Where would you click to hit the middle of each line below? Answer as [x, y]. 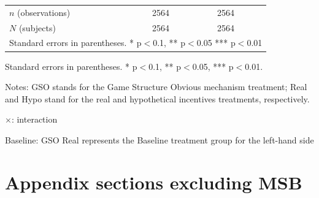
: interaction [34, 119]
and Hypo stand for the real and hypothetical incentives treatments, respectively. [157, 98]
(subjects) [37, 27]
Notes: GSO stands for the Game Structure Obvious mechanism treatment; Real [156, 87]
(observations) [44, 12]
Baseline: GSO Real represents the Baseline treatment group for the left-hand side [159, 139]
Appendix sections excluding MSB [154, 182]
